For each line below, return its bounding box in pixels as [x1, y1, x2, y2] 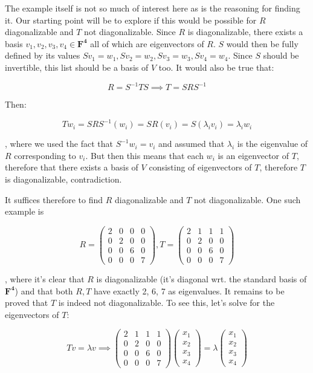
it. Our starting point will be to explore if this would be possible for [5, 13, 257, 26]
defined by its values [5, 49, 80, 62]
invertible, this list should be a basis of [5, 60, 149, 73]
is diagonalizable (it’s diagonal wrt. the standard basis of [96, 272, 307, 285]
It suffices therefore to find [5, 193, 103, 206]
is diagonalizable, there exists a [187, 25, 303, 38]
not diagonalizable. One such [194, 193, 301, 206]
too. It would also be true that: [158, 60, 274, 73]
